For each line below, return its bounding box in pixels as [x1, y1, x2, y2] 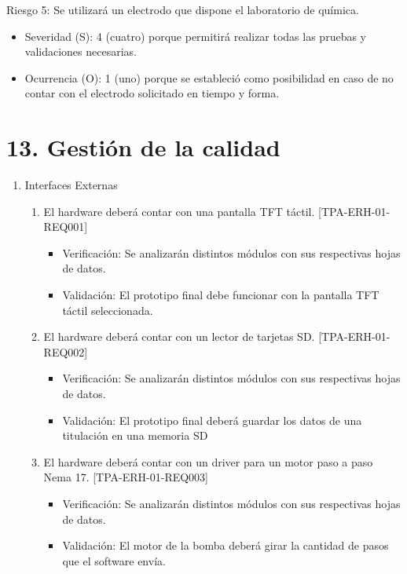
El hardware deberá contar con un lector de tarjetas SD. [43, 328, 315, 345]
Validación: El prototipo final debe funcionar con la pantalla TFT [62, 287, 379, 303]
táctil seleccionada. [62, 302, 153, 318]
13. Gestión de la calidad [6, 131, 280, 163]
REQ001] [43, 218, 88, 235]
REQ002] [43, 343, 88, 360]
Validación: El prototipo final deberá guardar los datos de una [62, 411, 362, 428]
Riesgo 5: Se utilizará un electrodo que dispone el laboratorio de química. [6, 2, 359, 17]
